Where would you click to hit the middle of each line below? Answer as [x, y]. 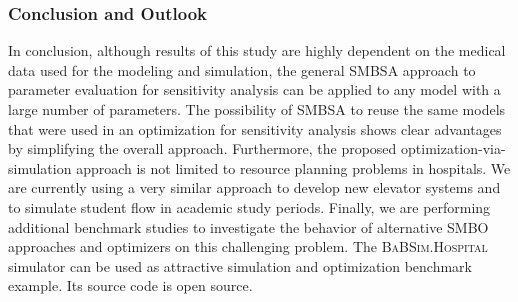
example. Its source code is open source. [130, 285]
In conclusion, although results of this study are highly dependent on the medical [257, 50]
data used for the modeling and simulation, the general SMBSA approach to [242, 69]
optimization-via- [453, 148]
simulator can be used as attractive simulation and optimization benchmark [240, 265]
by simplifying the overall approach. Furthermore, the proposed [202, 148]
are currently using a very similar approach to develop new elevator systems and [254, 187]
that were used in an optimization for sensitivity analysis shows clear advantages [255, 128]
